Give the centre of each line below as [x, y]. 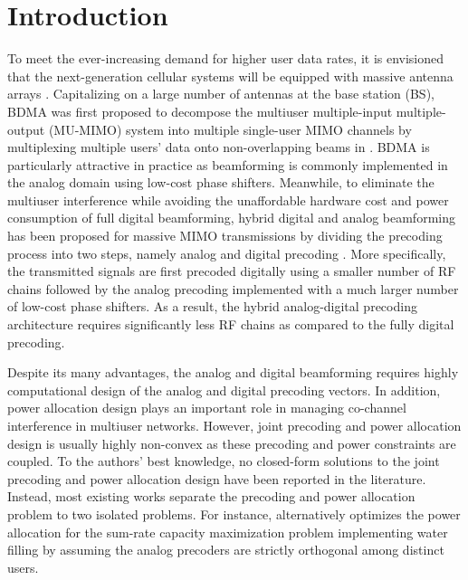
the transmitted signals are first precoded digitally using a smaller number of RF [232, 271]
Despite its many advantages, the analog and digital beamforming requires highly [233, 372]
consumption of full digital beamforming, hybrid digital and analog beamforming [231, 218]
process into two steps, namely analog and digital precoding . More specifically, [227, 253]
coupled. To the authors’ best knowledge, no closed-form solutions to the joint [224, 461]
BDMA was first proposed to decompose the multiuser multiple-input [200, 111]
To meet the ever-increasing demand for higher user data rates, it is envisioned [226, 58]
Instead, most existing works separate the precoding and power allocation [211, 496]
